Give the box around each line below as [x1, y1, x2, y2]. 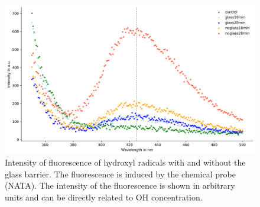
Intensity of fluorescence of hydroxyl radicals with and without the [5, 156, 246, 169]
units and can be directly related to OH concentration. [5, 190, 203, 203]
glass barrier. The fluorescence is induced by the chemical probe [5, 167, 236, 180]
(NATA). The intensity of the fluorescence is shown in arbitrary [5, 179, 235, 192]
